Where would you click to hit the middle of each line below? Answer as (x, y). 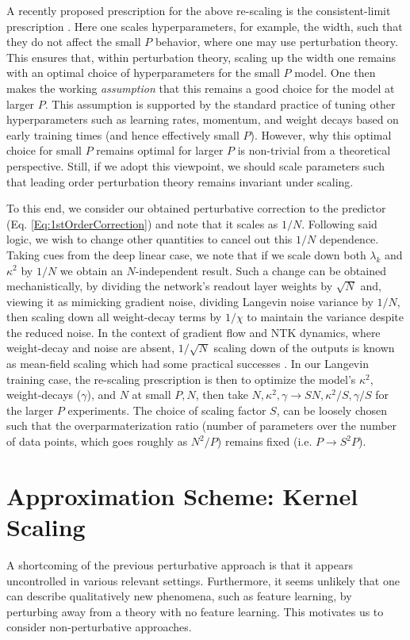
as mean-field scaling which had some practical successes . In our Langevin (188, 364)
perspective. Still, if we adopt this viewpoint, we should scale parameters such (195, 165)
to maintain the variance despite (325, 317)
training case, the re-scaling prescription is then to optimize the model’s (181, 379)
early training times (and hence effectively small (123, 134)
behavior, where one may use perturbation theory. (276, 42)
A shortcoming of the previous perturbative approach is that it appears (180, 564)
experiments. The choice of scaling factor (167, 410)
